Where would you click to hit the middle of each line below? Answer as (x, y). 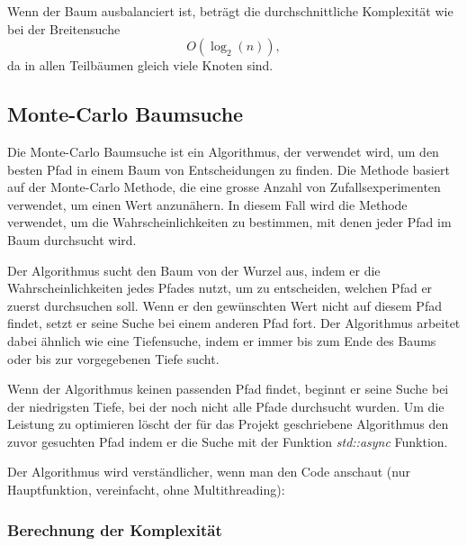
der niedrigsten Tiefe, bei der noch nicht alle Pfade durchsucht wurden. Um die (226, 406)
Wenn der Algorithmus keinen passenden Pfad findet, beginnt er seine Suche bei (228, 389)
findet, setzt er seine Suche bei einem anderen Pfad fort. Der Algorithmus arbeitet (234, 323)
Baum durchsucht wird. (72, 239)
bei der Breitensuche (64, 28)
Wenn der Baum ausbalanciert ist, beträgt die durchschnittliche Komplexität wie (230, 11)
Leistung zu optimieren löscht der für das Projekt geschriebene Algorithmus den (228, 424)
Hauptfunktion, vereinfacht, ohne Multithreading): (146, 490)
